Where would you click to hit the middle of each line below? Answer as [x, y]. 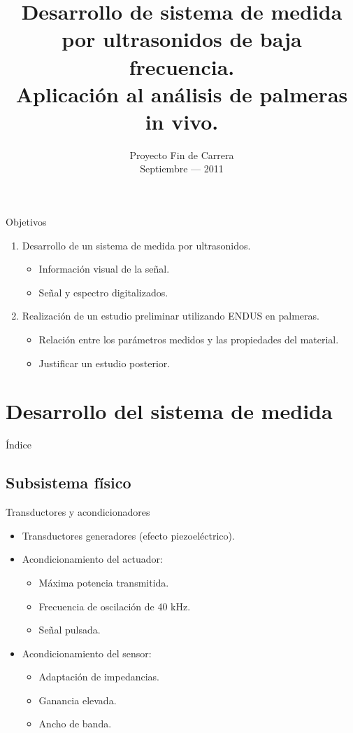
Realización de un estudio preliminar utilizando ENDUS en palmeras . [171, 316]
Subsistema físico [69, 482]
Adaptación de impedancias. [99, 677]
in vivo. [182, 121]
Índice [19, 445]
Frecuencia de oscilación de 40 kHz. [115, 606]
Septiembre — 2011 [182, 169]
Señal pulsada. [70, 630]
